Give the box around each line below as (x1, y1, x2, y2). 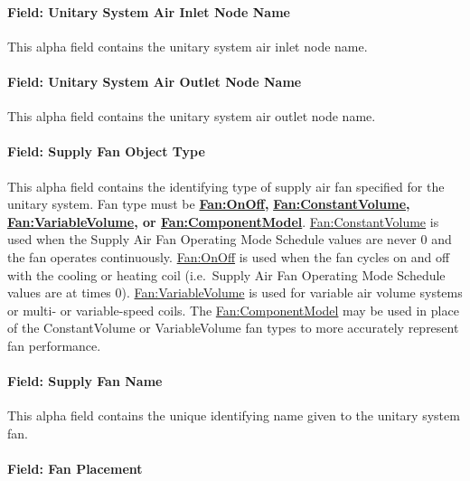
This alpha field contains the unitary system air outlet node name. (7, 107, 376, 126)
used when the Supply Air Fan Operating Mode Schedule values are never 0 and (7, 230, 452, 249)
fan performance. (7, 335, 101, 354)
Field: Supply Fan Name (7, 372, 163, 391)
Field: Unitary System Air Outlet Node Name (7, 71, 302, 90)
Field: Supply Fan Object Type (7, 142, 205, 161)
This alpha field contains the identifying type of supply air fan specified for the (7, 176, 445, 195)
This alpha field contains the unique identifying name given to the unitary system (7, 406, 460, 425)
